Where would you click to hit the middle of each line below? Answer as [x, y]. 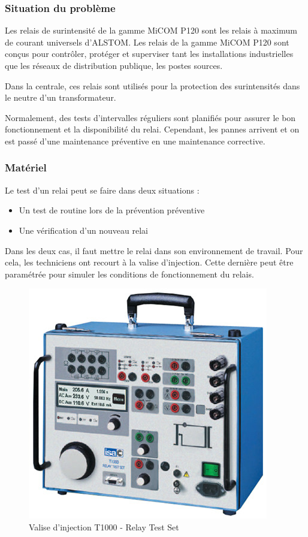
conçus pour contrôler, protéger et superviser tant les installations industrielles [149, 54]
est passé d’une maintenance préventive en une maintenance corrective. [135, 141]
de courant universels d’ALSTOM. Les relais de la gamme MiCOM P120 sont [147, 42]
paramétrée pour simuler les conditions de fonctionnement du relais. [129, 274]
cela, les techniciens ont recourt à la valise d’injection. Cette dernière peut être [149, 262]
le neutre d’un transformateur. [61, 97]
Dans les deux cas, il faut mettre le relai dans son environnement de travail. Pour [154, 250]
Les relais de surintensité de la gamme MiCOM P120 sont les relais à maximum [151, 30]
